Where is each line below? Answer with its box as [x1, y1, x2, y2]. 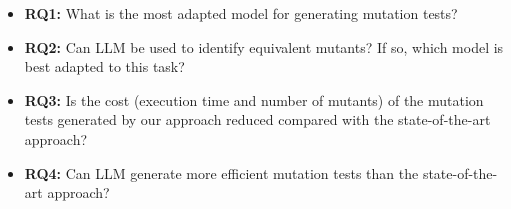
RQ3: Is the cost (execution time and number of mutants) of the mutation [24, 89, 484, 110]
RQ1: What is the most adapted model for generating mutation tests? [24, 3, 458, 23]
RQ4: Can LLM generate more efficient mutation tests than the [24, 162, 419, 183]
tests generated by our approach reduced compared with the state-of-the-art [24, 109, 491, 130]
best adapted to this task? [24, 56, 185, 77]
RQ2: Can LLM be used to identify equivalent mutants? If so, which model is [24, 36, 504, 57]
